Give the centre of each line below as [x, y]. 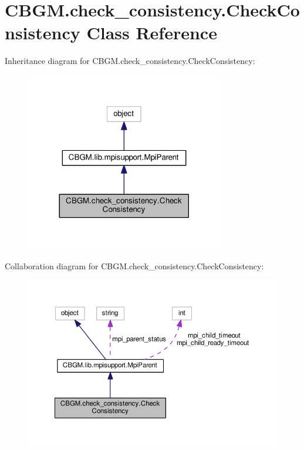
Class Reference [152, 33]
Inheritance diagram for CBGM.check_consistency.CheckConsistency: [130, 61]
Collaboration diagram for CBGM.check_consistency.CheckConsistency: [134, 265]
